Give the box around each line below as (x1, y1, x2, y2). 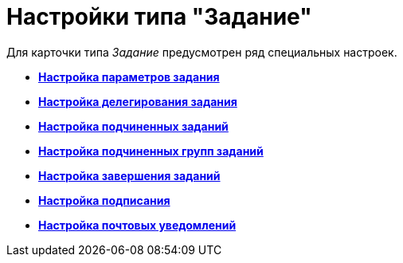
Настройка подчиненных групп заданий (38, 143, 264, 158)
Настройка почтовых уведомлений (38, 218, 237, 232)
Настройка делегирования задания (38, 94, 237, 108)
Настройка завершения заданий (38, 168, 221, 183)
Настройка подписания (38, 193, 170, 207)
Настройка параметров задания (38, 69, 220, 84)
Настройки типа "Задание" (6, 3, 312, 30)
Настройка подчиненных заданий (38, 119, 229, 133)
